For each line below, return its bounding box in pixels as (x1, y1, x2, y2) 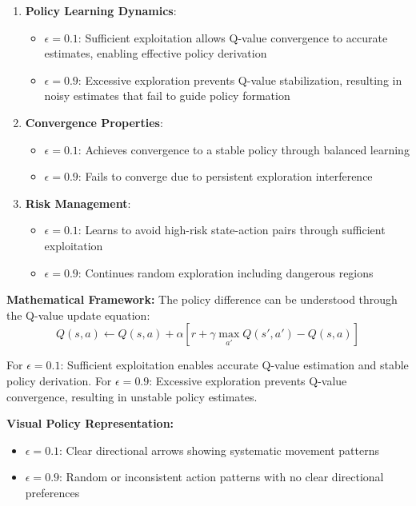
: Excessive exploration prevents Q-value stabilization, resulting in (78, 71, 402, 88)
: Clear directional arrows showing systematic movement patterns (59, 441, 379, 458)
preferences (25, 484, 80, 500)
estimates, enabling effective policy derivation (44, 45, 267, 62)
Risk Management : (25, 194, 131, 211)
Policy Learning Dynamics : (25, 2, 177, 18)
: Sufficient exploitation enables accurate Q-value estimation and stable (60, 357, 409, 373)
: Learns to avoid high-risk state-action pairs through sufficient (78, 221, 386, 238)
